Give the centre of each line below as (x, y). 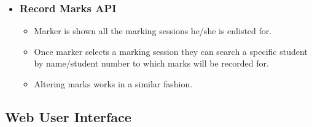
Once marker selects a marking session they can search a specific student (171, 51)
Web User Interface (68, 116)
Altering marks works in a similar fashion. (113, 84)
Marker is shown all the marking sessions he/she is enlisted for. (153, 31)
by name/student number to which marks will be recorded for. (151, 63)
